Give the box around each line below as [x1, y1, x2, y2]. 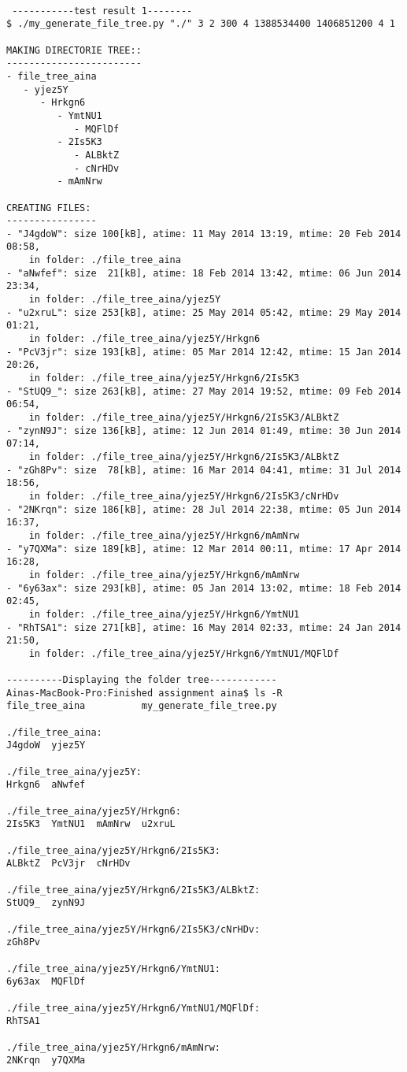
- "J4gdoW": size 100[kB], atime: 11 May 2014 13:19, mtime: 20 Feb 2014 [6, 228, 401, 239]
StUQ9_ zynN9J [6, 897, 86, 909]
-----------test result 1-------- [12, 5, 193, 17]
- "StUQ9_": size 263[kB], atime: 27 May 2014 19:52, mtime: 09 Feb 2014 [6, 385, 401, 397]
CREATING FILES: [6, 202, 91, 213]
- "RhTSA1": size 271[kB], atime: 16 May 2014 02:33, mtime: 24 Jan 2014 [6, 621, 401, 633]
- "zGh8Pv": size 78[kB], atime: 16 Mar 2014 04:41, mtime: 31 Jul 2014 [6, 464, 401, 476]
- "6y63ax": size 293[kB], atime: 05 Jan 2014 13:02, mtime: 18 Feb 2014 [6, 582, 401, 594]
